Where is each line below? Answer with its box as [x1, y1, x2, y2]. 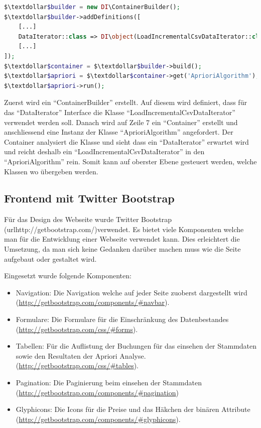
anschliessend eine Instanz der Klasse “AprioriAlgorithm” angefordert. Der [4, 127, 233, 137]
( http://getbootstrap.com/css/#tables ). [16, 360, 139, 371]
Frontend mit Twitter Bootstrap [4, 190, 175, 206]
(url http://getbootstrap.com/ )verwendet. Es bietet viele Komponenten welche [4, 224, 244, 234]
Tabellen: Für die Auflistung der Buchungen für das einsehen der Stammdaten [16, 341, 257, 351]
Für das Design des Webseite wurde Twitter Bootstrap [4, 214, 172, 225]
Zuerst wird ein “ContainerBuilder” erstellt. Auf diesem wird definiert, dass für [4, 97, 247, 108]
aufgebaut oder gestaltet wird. [4, 253, 97, 264]
